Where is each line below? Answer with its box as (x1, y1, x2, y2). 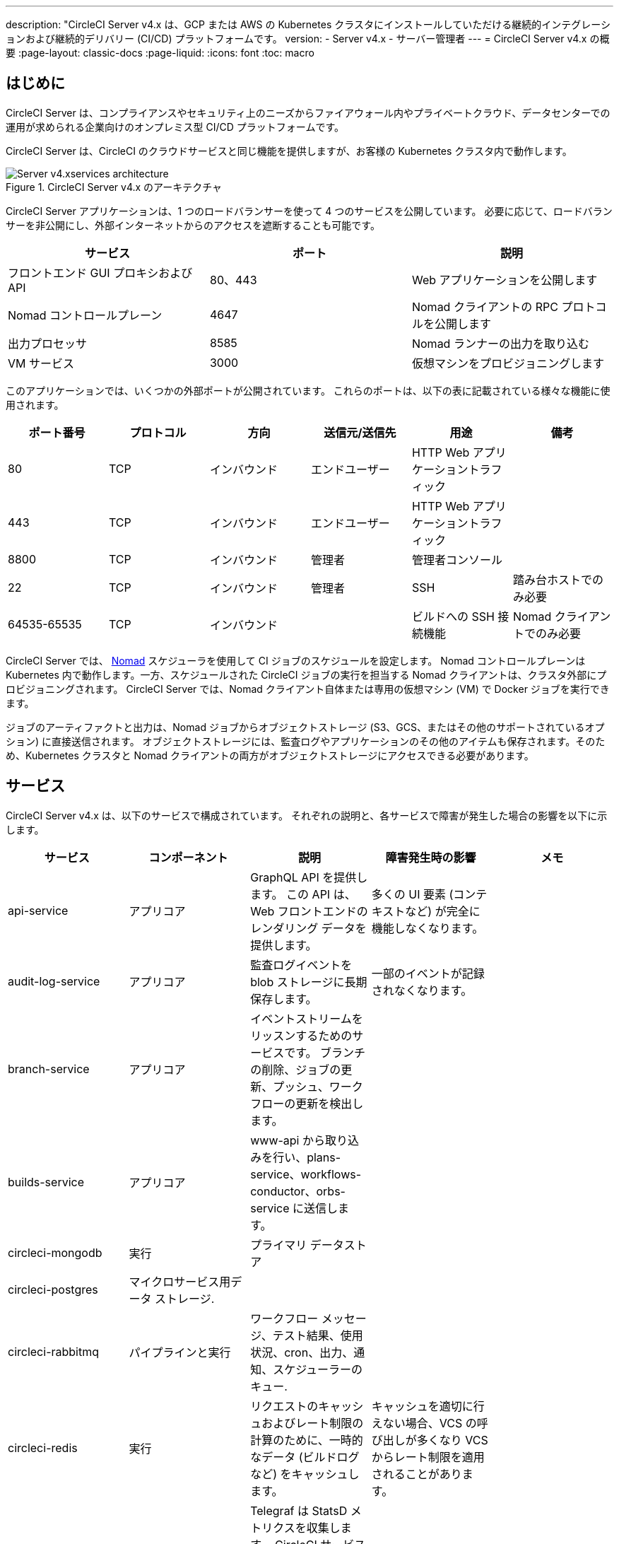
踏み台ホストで (512, 572, 592, 587)
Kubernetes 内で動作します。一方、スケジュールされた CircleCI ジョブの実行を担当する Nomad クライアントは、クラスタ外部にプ (6, 668, 607, 681)
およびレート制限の (261, 1415, 364, 1430)
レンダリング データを (250, 920, 367, 935)
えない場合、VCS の (371, 1415, 477, 1430)
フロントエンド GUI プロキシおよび (8, 265, 193, 280)
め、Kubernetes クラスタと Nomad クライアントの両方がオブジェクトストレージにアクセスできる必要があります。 (6, 749, 534, 761)
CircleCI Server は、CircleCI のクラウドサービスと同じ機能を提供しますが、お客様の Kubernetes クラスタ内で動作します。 (6, 144, 572, 157)
